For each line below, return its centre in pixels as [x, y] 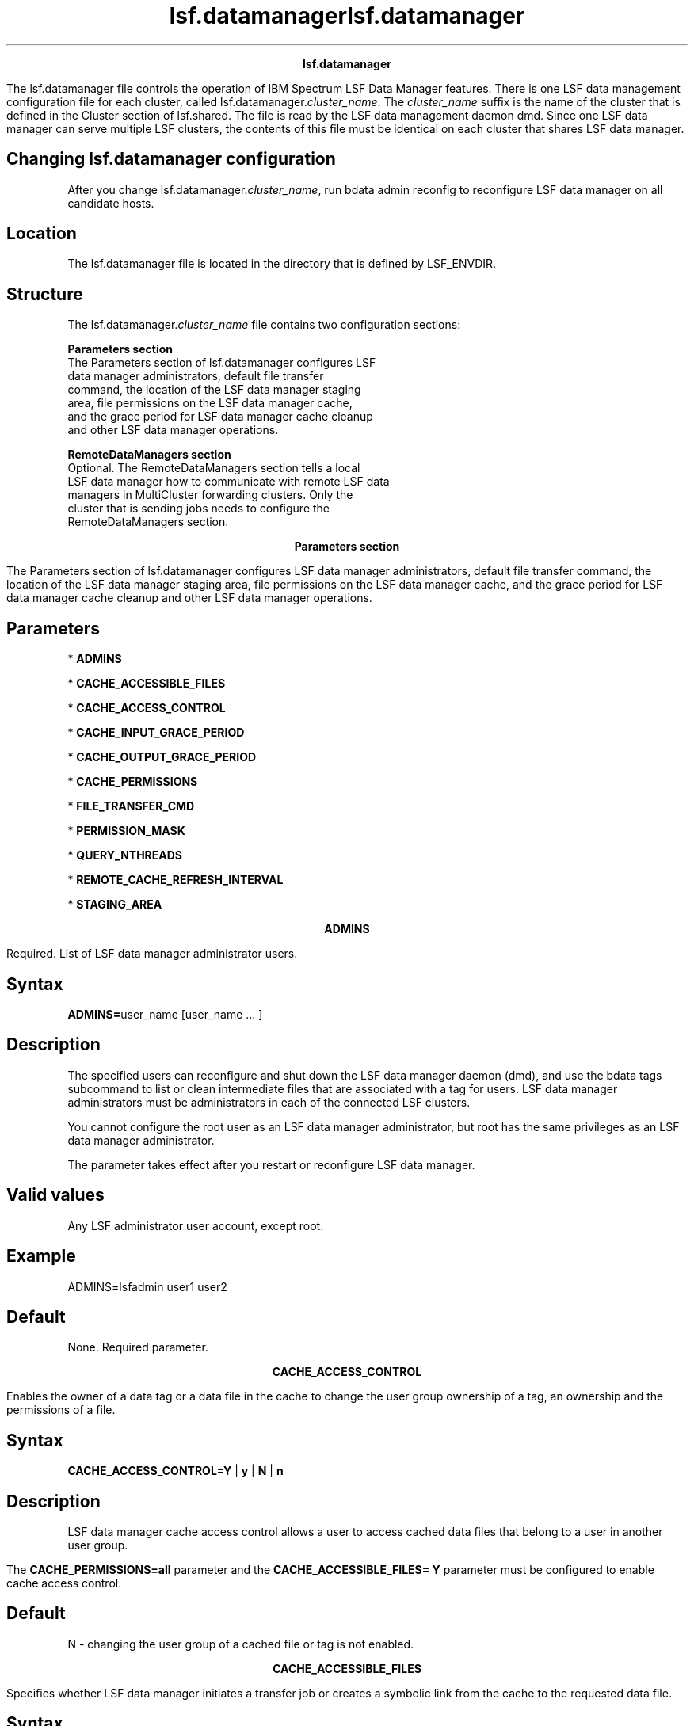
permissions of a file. [61, 1410]
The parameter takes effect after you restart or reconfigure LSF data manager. [271, 1164]
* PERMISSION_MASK [126, 831]
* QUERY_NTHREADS [125, 855]
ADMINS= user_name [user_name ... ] [165, 1014]
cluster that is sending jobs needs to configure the [199, 509]
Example [41, 1256]
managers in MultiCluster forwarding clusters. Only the [210, 495]
